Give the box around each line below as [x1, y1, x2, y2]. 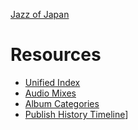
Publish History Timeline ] [24, 108, 129, 120]
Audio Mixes [24, 87, 77, 99]
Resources [10, 44, 102, 66]
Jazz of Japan [10, 9, 70, 20]
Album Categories [24, 97, 100, 109]
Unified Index [24, 76, 81, 88]
